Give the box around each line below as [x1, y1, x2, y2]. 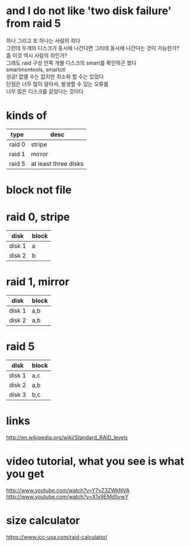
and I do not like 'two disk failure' [6, 4, 172, 18]
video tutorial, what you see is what [6, 455, 185, 468]
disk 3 [9, 390, 27, 399]
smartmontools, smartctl [6, 66, 66, 73]
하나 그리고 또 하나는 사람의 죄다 [6, 37, 81, 44]
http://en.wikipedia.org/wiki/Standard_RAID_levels [6, 433, 128, 441]
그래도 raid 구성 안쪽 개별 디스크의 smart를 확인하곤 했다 [6, 59, 137, 66]
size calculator [6, 513, 80, 527]
